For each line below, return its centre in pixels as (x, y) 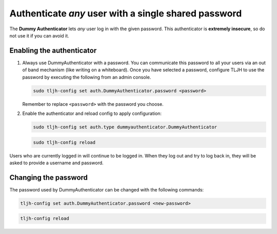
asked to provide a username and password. (56, 163)
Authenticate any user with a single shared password (126, 13)
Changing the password (49, 177)
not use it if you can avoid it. (39, 35)
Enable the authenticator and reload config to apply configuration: (92, 113)
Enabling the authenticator (53, 51)
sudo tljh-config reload (64, 142)
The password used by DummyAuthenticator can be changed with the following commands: (107, 189)
